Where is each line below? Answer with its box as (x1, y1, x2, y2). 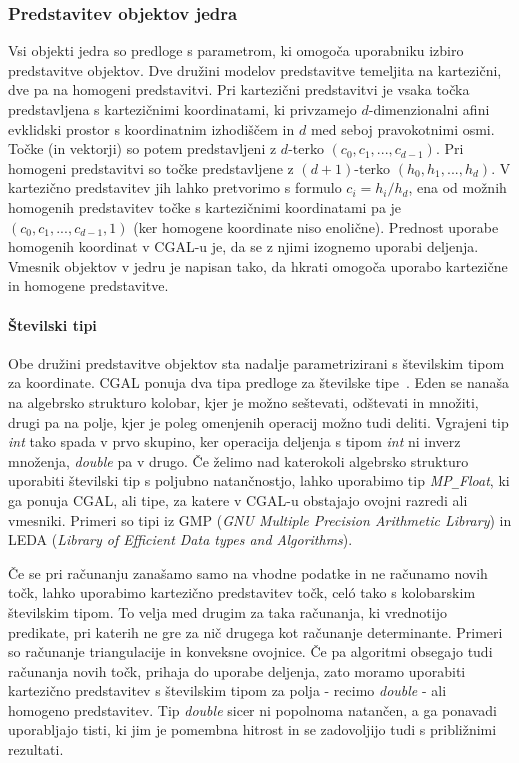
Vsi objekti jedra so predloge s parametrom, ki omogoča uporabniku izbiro (8, 40, 464, 61)
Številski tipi (8, 314, 97, 335)
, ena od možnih (408, 177, 507, 198)
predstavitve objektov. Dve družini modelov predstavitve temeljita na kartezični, (8, 59, 502, 80)
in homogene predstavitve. (8, 275, 169, 296)
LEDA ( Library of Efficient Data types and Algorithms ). (8, 529, 353, 550)
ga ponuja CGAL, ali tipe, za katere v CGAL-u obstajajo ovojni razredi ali (8, 489, 468, 510)
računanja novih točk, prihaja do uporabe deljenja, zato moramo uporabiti (8, 660, 466, 681)
